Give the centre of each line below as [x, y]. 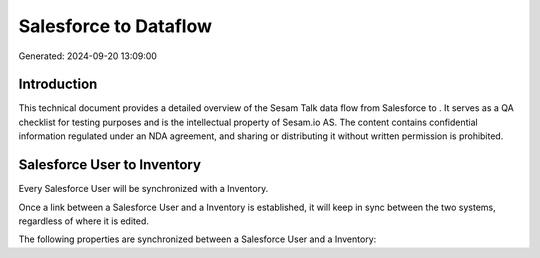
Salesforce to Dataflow [115, 26]
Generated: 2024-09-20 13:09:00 [87, 56]
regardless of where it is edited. [84, 221]
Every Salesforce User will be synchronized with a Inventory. [143, 189]
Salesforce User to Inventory [110, 165]
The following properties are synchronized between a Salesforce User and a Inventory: [197, 239]
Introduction [58, 84]
